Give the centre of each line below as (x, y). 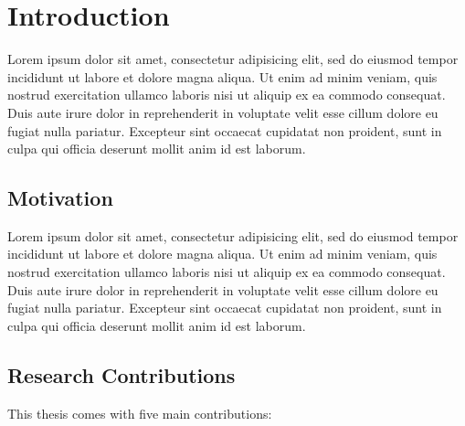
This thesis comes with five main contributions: (140, 413)
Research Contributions (122, 374)
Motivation (60, 198)
